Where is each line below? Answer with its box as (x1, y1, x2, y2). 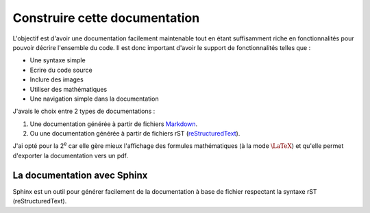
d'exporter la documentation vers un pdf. (12, 151, 128, 160)
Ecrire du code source (29, 66, 92, 74)
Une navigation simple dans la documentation (29, 95, 159, 103)
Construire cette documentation (12, 10, 200, 25)
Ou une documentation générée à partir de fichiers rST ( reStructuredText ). (29, 129, 241, 138)
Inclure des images (29, 75, 84, 84)
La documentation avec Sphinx (12, 169, 148, 181)
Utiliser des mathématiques (29, 85, 108, 93)
